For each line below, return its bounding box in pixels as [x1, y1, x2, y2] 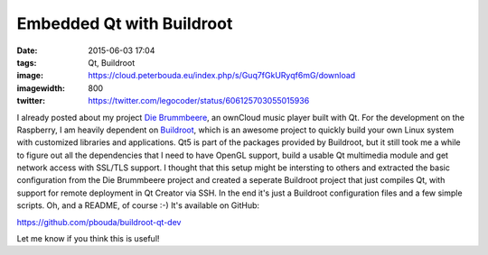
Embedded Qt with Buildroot [16, 14, 233, 33]
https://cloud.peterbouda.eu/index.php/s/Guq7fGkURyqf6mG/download [88, 70, 356, 81]
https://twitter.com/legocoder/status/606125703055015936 [88, 96, 310, 106]
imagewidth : [16, 82, 65, 94]
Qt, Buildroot [88, 57, 136, 68]
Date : [16, 45, 38, 56]
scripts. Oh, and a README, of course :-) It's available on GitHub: [16, 200, 260, 211]
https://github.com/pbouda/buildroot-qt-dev [16, 216, 182, 227]
